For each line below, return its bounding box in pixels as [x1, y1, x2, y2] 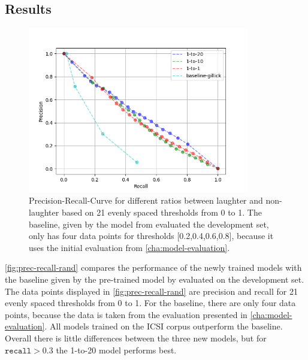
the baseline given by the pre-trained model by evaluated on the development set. [5, 273, 304, 285]
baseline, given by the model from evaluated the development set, [29, 217, 269, 230]
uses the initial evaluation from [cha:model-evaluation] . [29, 241, 230, 253]
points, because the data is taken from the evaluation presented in [5, 308, 247, 320]
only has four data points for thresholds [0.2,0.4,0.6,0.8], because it [29, 229, 274, 242]
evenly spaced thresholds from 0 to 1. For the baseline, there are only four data [5, 297, 296, 309]
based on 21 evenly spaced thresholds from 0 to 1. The [61, 205, 262, 218]
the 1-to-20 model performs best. [56, 343, 177, 356]
